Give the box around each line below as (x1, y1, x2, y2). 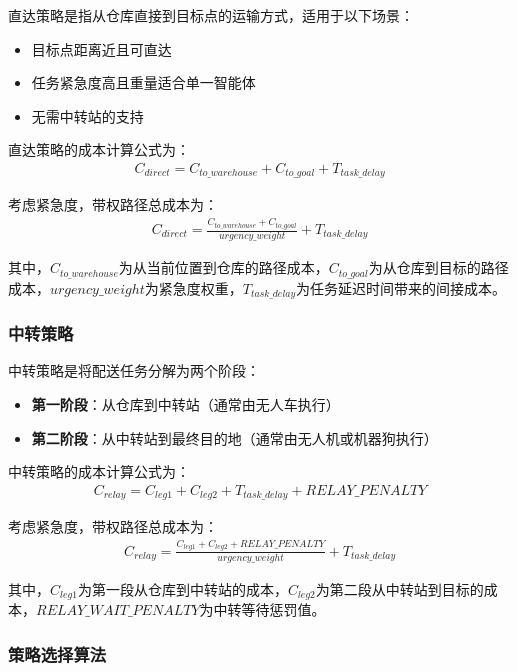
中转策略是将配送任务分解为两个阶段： (8, 360, 260, 381)
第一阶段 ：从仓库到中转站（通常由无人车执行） (31, 394, 340, 415)
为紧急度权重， (144, 277, 243, 298)
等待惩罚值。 (241, 599, 326, 620)
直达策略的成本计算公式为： (8, 139, 190, 160)
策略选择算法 (8, 641, 107, 666)
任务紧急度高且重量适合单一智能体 (31, 72, 256, 93)
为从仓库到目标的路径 (368, 257, 509, 278)
